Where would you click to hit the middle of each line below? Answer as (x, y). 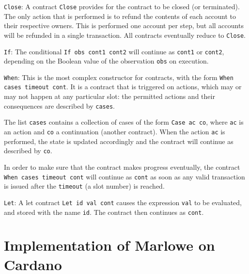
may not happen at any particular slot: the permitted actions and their (109, 96)
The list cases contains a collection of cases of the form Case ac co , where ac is (124, 122)
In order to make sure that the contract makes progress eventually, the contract (122, 167)
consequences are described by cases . (59, 105)
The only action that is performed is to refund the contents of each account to (120, 16)
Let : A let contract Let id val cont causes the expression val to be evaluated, (123, 202)
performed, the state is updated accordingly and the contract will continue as (119, 141)
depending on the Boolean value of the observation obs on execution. (106, 61)
